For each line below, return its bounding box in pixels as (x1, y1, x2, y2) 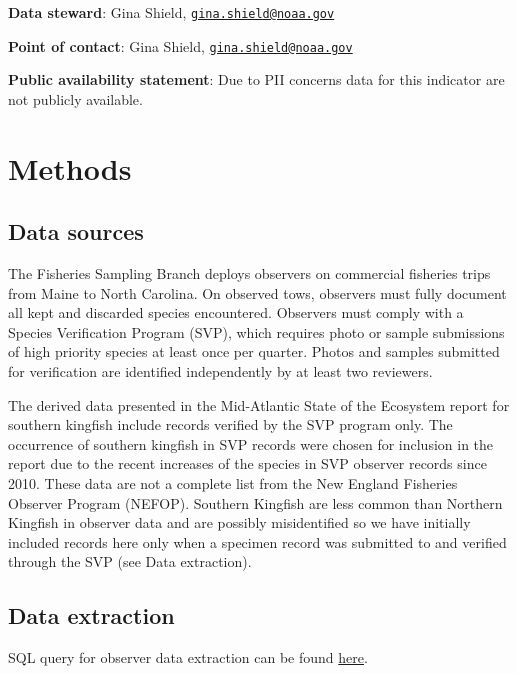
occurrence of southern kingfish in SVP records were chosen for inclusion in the (8, 433, 494, 454)
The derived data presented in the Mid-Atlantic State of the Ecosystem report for (8, 394, 510, 415)
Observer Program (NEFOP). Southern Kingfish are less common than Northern (8, 492, 503, 513)
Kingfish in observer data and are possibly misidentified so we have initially (8, 512, 471, 533)
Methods (8, 147, 132, 188)
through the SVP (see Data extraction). (8, 551, 252, 572)
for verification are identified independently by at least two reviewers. (8, 361, 433, 382)
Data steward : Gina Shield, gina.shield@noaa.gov (8, 2, 335, 22)
